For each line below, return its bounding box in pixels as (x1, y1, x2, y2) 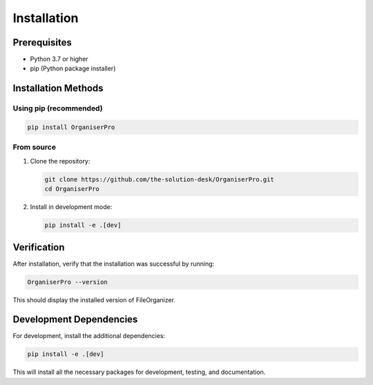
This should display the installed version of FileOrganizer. (12, 295, 176, 304)
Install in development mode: (30, 203, 113, 211)
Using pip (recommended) (12, 103, 103, 113)
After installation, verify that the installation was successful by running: (12, 259, 215, 268)
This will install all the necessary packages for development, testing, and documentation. (12, 368, 266, 376)
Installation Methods (12, 83, 104, 95)
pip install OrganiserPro (27, 124, 115, 131)
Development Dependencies (12, 314, 138, 326)
